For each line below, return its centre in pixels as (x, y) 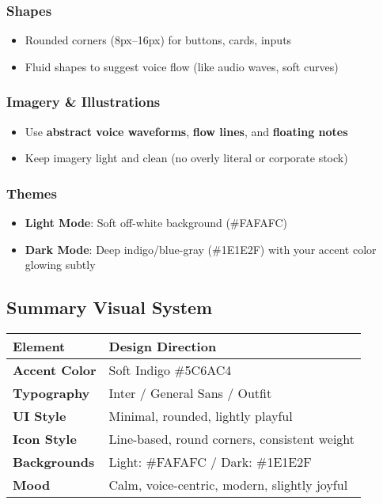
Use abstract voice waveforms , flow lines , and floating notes (186, 131)
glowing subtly (60, 265)
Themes (32, 193)
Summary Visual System (110, 307)
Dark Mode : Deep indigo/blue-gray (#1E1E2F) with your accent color (201, 249)
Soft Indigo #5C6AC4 (170, 370)
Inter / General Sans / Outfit (190, 393)
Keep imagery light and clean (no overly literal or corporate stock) (186, 158)
